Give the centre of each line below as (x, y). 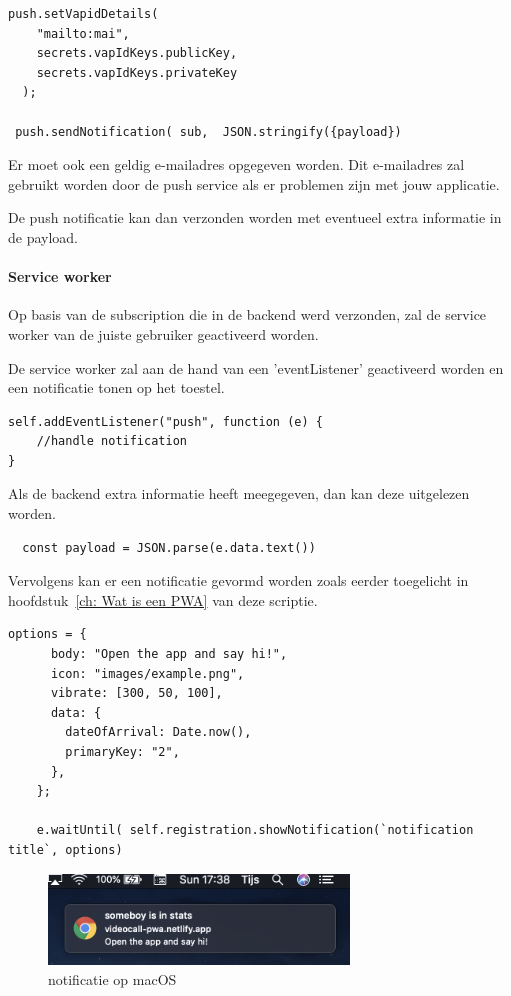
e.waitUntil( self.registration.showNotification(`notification (255, 830)
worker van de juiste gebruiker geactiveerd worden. (163, 333)
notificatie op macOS (112, 978)
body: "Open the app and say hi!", (169, 654)
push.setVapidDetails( (83, 14)
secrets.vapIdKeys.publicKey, (137, 53)
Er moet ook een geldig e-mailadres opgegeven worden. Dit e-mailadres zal (236, 164)
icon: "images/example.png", (147, 673)
